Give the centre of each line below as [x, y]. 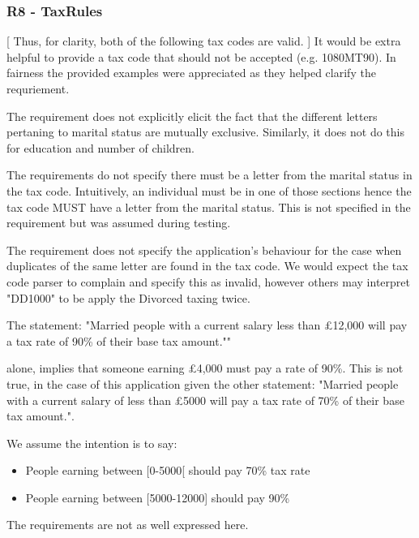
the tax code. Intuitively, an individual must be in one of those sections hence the [209, 190]
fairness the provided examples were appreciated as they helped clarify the [191, 73]
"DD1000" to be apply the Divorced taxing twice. [128, 297]
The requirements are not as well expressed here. [128, 525]
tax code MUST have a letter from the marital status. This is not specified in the [209, 207]
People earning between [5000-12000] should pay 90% [158, 497]
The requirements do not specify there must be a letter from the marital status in [209, 175]
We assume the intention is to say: [92, 443]
